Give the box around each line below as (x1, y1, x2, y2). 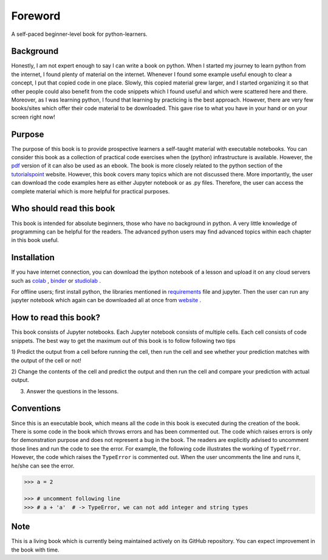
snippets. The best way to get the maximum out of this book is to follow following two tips (11, 337, 236, 344)
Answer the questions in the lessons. (26, 387, 119, 395)
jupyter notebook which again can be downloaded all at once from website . (11, 297, 202, 304)
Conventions (11, 403, 61, 413)
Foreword (11, 9, 61, 22)
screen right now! (11, 113, 56, 120)
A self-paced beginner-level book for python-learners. (11, 30, 148, 38)
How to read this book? (11, 313, 100, 323)
